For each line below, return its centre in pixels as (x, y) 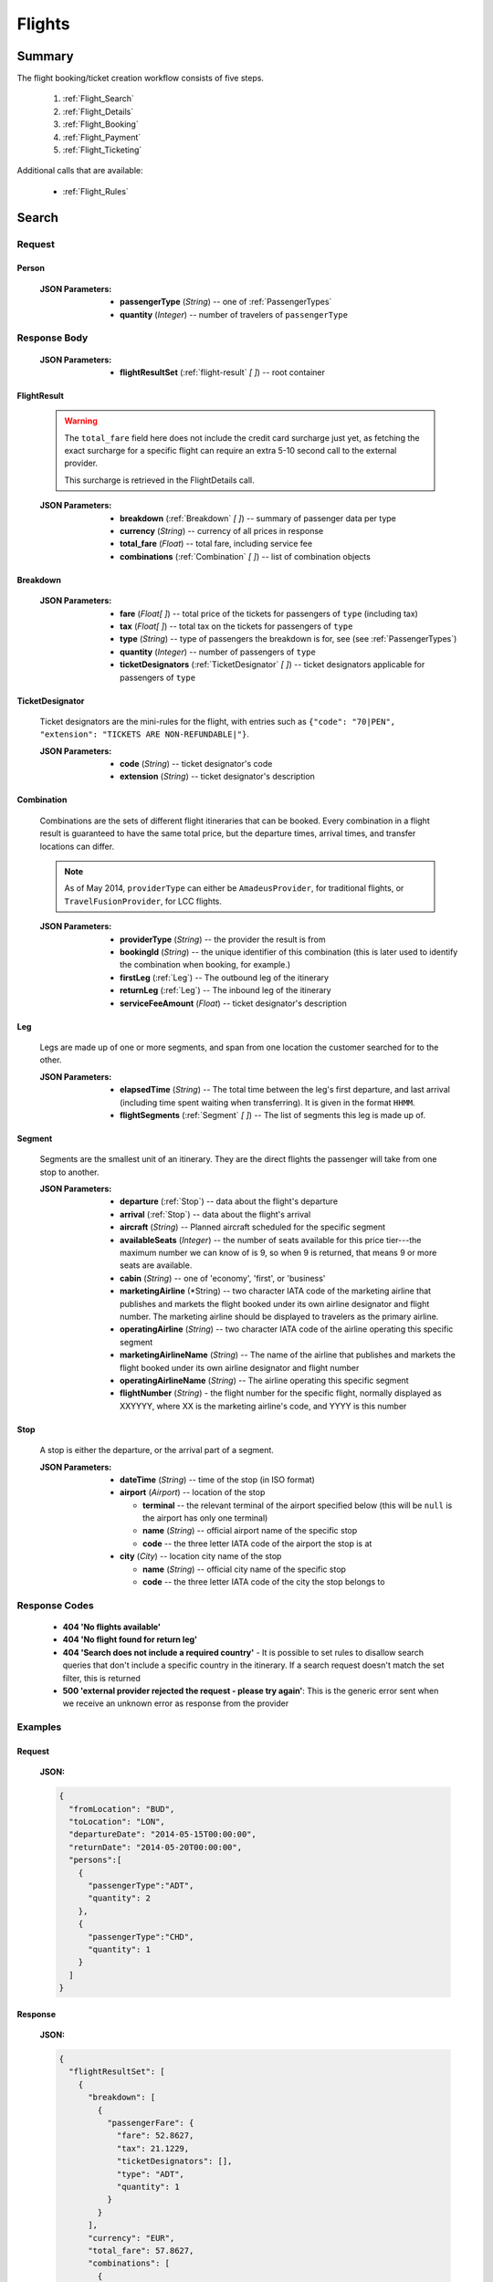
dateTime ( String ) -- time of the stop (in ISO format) (217, 1480)
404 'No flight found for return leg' (130, 1639)
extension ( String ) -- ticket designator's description (217, 777)
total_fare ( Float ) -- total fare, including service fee (216, 544)
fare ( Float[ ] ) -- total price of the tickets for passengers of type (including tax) (269, 613)
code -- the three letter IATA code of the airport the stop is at (257, 1544)
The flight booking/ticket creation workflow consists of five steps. (141, 79)
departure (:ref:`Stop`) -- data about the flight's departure (229, 1201)
